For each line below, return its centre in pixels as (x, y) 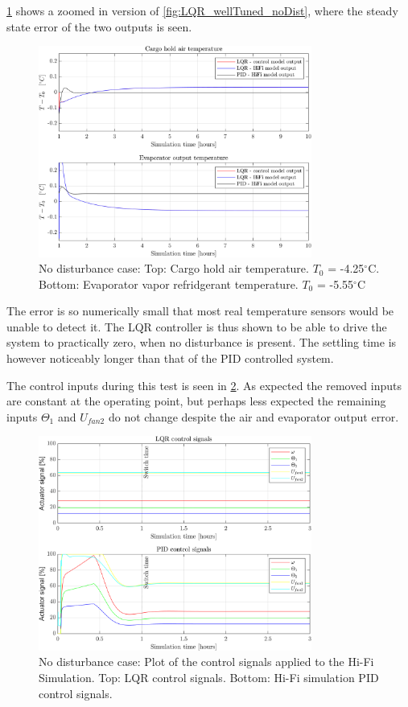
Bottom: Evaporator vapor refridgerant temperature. (169, 284)
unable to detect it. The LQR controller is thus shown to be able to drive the (197, 326)
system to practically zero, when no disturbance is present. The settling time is (202, 342)
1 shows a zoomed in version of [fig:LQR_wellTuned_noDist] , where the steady (202, 10)
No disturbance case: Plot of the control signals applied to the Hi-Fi (206, 662)
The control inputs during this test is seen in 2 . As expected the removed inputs (204, 385)
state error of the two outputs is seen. (99, 26)
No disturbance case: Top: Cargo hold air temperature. (174, 268)
